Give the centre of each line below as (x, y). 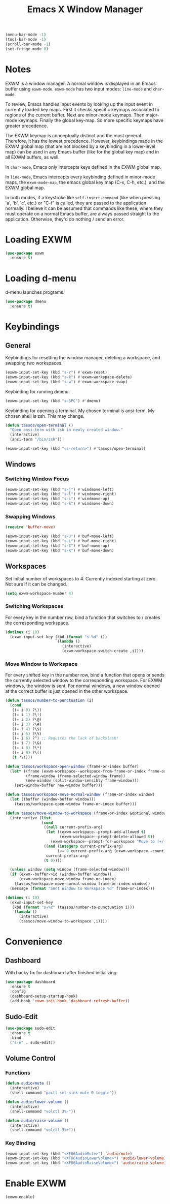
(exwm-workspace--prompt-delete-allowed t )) (107, 837)
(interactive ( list (30, 818)
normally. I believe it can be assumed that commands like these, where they (84, 208)
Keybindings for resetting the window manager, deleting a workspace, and (83, 358)
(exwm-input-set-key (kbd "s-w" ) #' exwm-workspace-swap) (67, 382)
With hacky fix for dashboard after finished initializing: (61, 973)
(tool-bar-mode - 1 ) (26, 40)
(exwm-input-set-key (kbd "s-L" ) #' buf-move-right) (61, 541)
